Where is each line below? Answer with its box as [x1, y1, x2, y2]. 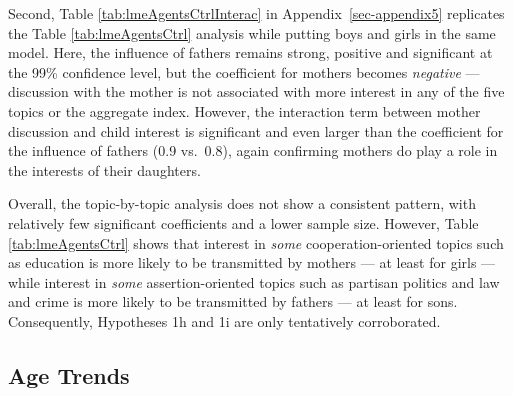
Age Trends [8, 359, 130, 390]
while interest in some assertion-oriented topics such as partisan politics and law [8, 271, 500, 292]
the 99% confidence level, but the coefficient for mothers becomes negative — [8, 61, 480, 82]
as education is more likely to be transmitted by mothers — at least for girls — [8, 252, 496, 273]
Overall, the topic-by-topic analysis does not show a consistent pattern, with [8, 193, 476, 214]
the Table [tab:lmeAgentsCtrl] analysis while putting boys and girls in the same [8, 22, 496, 43]
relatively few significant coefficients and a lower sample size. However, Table [8, 212, 479, 233]
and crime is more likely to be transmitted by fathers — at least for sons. [8, 291, 458, 312]
